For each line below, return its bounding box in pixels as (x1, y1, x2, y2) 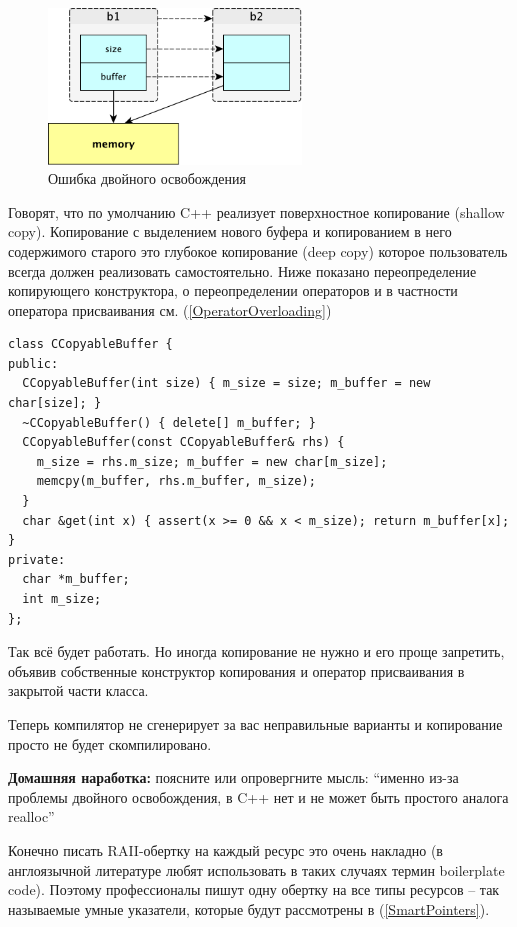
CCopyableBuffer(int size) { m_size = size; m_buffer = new (22, 376, 431, 391)
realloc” (8, 806, 55, 827)
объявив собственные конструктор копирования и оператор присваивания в (8, 660, 465, 681)
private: (8, 552, 66, 567)
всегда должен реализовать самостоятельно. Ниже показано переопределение (8, 260, 477, 281)
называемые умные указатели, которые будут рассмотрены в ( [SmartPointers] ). (8, 898, 490, 919)
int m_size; (22, 592, 102, 607)
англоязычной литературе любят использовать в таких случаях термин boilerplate (8, 859, 505, 880)
